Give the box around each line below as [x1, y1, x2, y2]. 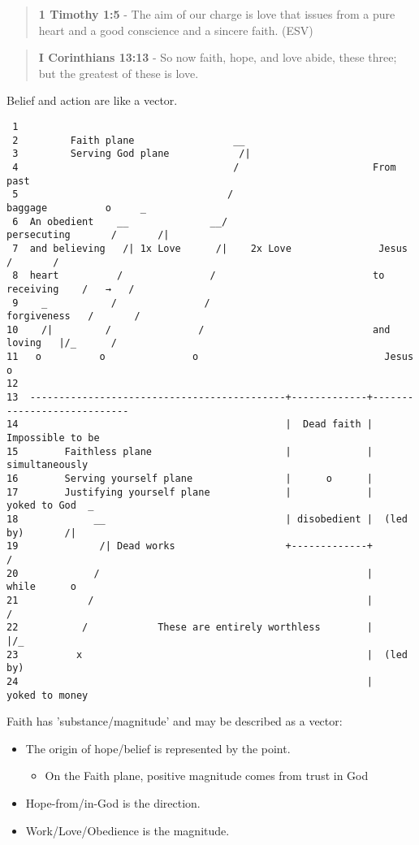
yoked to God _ [6, 500, 94, 512]
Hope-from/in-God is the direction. [25, 794, 201, 811]
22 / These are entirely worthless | [6, 622, 374, 634]
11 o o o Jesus [6, 351, 414, 363]
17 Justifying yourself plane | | [6, 486, 374, 498]
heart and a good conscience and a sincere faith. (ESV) [38, 21, 313, 38]
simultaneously [6, 459, 89, 471]
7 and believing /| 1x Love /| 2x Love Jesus [12, 242, 408, 254]
